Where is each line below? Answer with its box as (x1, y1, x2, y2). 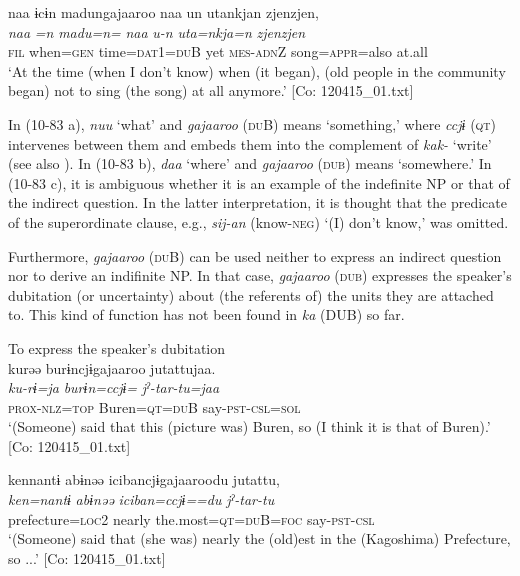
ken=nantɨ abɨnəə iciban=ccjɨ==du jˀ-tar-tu (8, 489, 275, 510)
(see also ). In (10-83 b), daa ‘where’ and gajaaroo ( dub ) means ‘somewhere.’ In (8, 153, 492, 174)
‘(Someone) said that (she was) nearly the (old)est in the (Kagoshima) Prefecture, (8, 528, 511, 549)
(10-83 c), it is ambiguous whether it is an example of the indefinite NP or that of (8, 172, 510, 193)
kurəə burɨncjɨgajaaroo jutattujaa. (8, 357, 216, 378)
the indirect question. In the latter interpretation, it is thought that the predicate (8, 192, 507, 213)
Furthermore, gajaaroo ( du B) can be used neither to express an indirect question (8, 245, 502, 266)
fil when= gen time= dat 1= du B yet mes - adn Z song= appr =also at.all (8, 41, 428, 62)
